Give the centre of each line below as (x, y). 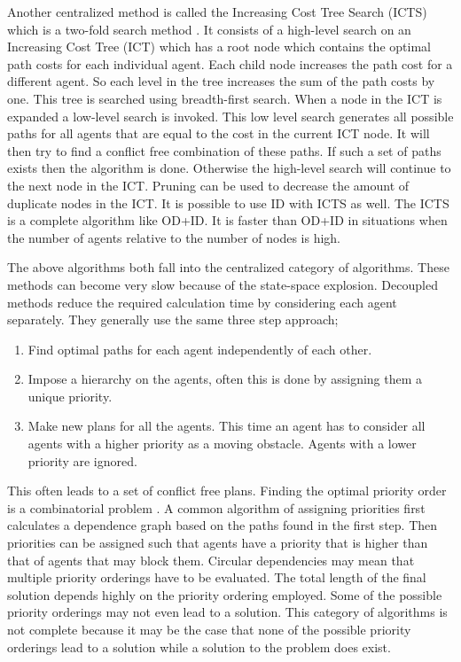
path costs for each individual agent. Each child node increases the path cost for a (230, 63)
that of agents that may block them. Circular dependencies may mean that (211, 560)
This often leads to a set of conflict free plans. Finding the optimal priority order (227, 491)
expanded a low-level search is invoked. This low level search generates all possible (230, 116)
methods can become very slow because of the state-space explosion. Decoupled (223, 284)
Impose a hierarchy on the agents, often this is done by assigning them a (225, 379)
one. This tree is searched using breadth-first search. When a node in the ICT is (225, 98)
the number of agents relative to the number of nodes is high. (174, 237)
